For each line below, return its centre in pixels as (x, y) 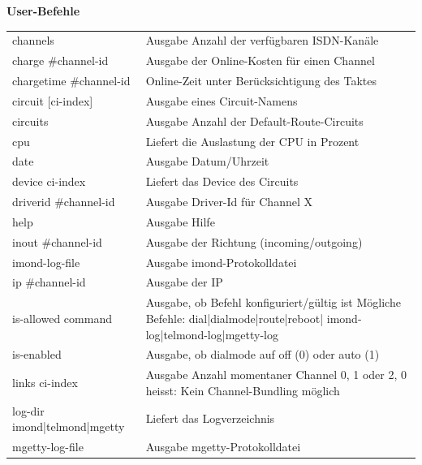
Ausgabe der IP (184, 282)
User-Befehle (43, 11)
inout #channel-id (57, 241)
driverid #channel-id (64, 202)
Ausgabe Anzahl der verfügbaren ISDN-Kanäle (262, 40)
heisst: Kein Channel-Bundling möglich (243, 390)
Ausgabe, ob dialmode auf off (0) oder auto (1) (263, 354)
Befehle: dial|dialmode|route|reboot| (235, 318)
